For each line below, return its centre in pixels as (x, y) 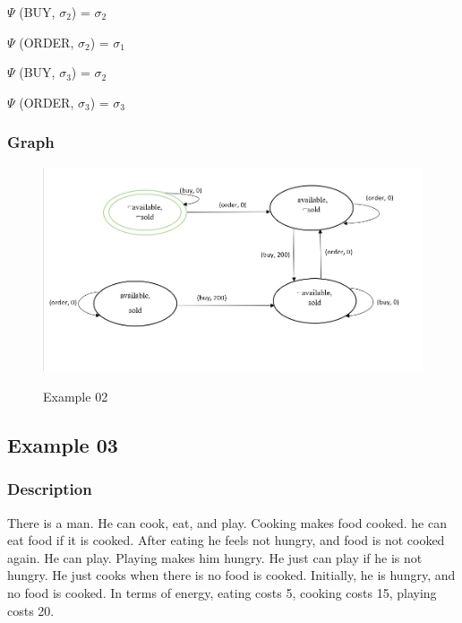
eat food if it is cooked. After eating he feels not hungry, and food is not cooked (226, 540)
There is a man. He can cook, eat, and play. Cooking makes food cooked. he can (227, 522)
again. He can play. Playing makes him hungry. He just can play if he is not (215, 557)
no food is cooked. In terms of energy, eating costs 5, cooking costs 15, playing (222, 593)
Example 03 (63, 445)
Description (50, 489)
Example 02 (76, 397)
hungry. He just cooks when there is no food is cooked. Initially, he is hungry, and (231, 575)
